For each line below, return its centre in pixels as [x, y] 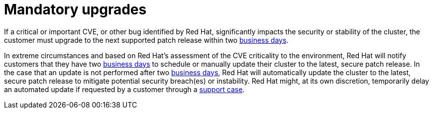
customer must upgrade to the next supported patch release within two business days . [146, 40]
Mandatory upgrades [75, 9]
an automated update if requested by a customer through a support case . [124, 89]
